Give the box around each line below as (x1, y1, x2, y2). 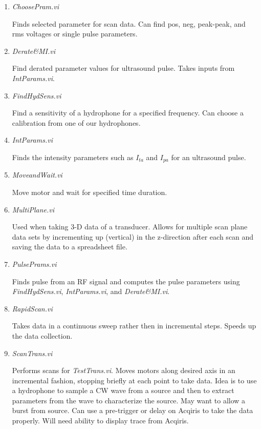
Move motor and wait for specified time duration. (12, 186, 167, 197)
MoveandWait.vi (12, 169, 62, 180)
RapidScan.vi (12, 303, 53, 314)
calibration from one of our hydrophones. (12, 117, 141, 128)
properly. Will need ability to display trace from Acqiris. (12, 415, 189, 426)
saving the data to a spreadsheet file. (12, 241, 127, 252)
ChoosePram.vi (12, 1, 59, 11)
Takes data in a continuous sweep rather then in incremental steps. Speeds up (12, 320, 256, 331)
